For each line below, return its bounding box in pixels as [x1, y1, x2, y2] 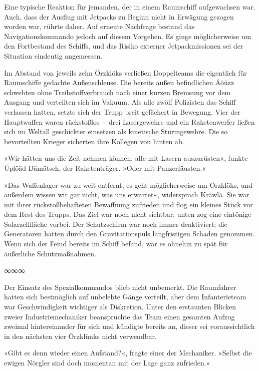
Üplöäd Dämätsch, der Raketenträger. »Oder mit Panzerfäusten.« [4, 162, 206, 173]
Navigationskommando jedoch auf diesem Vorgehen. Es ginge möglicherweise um [4, 31, 251, 41]
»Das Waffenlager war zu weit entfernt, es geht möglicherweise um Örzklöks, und [4, 179, 253, 190]
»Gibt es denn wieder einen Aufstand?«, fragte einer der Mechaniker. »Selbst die [4, 347, 252, 358]
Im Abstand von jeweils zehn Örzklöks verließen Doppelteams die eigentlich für [4, 67, 247, 78]
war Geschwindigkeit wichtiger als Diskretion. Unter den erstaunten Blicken [4, 301, 236, 312]
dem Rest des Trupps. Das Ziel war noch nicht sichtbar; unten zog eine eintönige [4, 209, 251, 219]
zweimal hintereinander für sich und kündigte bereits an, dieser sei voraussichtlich [4, 321, 255, 331]
